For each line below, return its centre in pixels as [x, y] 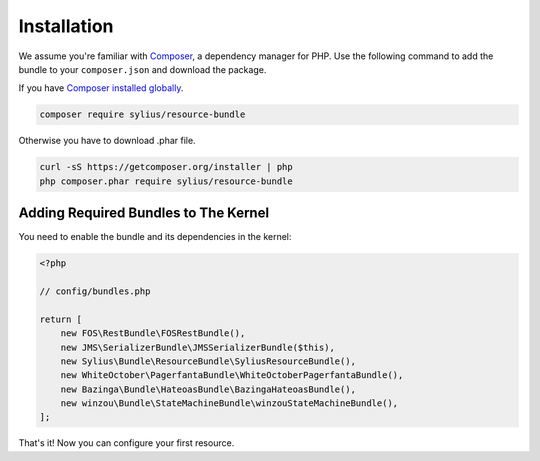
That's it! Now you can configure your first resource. [126, 443]
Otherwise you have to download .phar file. [107, 141]
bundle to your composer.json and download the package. [142, 69]
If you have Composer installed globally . [101, 88]
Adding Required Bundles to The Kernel [144, 213]
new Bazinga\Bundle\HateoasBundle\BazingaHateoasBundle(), [208, 389]
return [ [61, 319]
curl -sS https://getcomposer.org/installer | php [166, 167]
